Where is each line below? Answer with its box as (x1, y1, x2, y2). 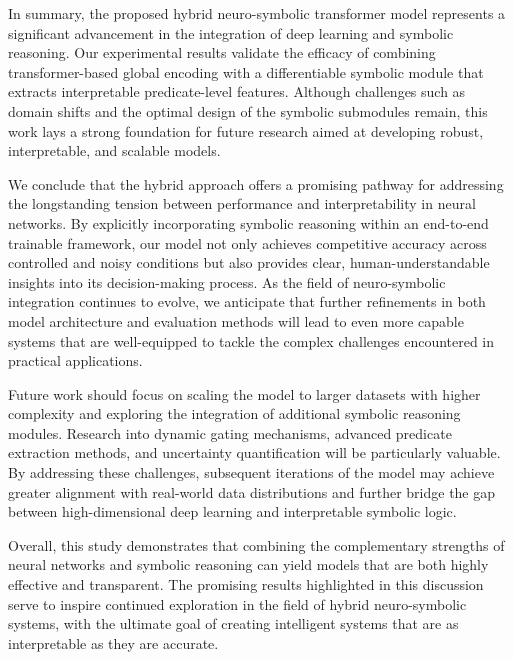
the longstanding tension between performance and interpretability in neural (8, 193, 476, 214)
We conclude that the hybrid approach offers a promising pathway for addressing (8, 173, 504, 194)
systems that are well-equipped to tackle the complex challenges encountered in (8, 330, 495, 351)
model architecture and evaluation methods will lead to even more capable (8, 310, 464, 331)
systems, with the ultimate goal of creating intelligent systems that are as (8, 613, 459, 634)
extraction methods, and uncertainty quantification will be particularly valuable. (8, 442, 501, 463)
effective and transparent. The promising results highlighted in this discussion (8, 574, 484, 595)
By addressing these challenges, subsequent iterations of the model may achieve (8, 462, 495, 483)
